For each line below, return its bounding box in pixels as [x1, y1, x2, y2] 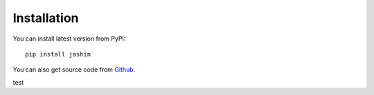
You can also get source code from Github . [12, 65, 136, 74]
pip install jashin [25, 50, 91, 58]
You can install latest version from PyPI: [12, 34, 126, 43]
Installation [12, 10, 79, 25]
